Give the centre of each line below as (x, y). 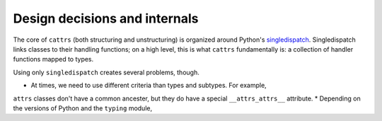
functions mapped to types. (53, 59)
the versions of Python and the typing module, (82, 108)
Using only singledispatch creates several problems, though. (106, 72)
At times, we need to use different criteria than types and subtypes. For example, (149, 86)
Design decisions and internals (106, 18)
